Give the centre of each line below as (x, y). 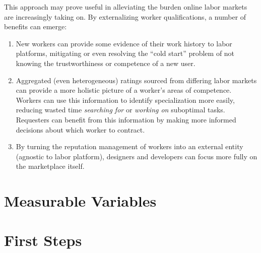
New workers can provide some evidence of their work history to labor (124, 43)
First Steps (43, 240)
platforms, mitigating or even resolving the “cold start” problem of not (125, 53)
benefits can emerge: (36, 26)
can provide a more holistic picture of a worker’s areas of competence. (124, 90)
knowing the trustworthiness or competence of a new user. (106, 63)
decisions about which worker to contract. (80, 129)
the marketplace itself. (50, 166)
